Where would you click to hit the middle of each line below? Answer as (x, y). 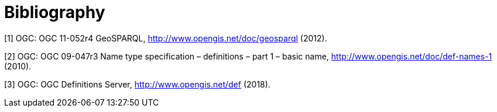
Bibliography (55, 12)
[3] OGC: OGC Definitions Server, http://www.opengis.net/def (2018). (137, 84)
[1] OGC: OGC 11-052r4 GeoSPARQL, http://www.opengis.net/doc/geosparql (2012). (166, 38)
